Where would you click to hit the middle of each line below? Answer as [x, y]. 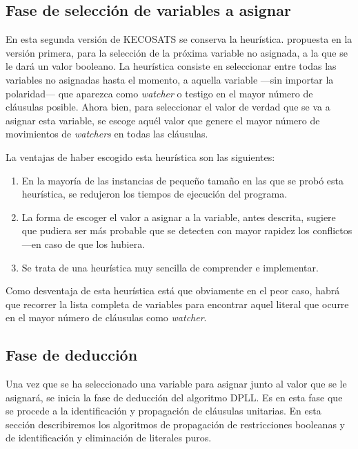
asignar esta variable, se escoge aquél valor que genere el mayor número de [163, 120]
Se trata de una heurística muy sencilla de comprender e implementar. [170, 267]
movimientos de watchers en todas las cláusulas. [107, 134]
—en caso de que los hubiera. [83, 243]
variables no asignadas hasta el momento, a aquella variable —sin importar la [170, 79]
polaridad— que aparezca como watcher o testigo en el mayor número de [159, 93]
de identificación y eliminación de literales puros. [109, 438]
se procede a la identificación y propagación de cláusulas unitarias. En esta [163, 411]
